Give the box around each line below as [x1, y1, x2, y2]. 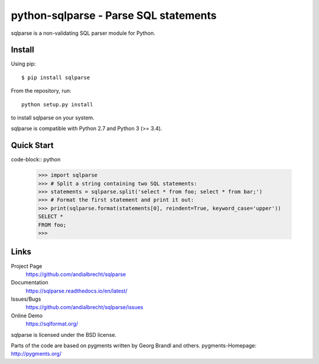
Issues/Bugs [11, 295, 41, 303]
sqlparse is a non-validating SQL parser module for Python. [11, 30, 156, 37]
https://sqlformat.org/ [25, 320, 79, 327]
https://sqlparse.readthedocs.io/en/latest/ [25, 287, 128, 294]
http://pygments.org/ [11, 350, 62, 357]
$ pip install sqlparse [21, 74, 90, 81]
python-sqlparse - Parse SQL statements [11, 9, 217, 22]
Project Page [11, 262, 43, 269]
